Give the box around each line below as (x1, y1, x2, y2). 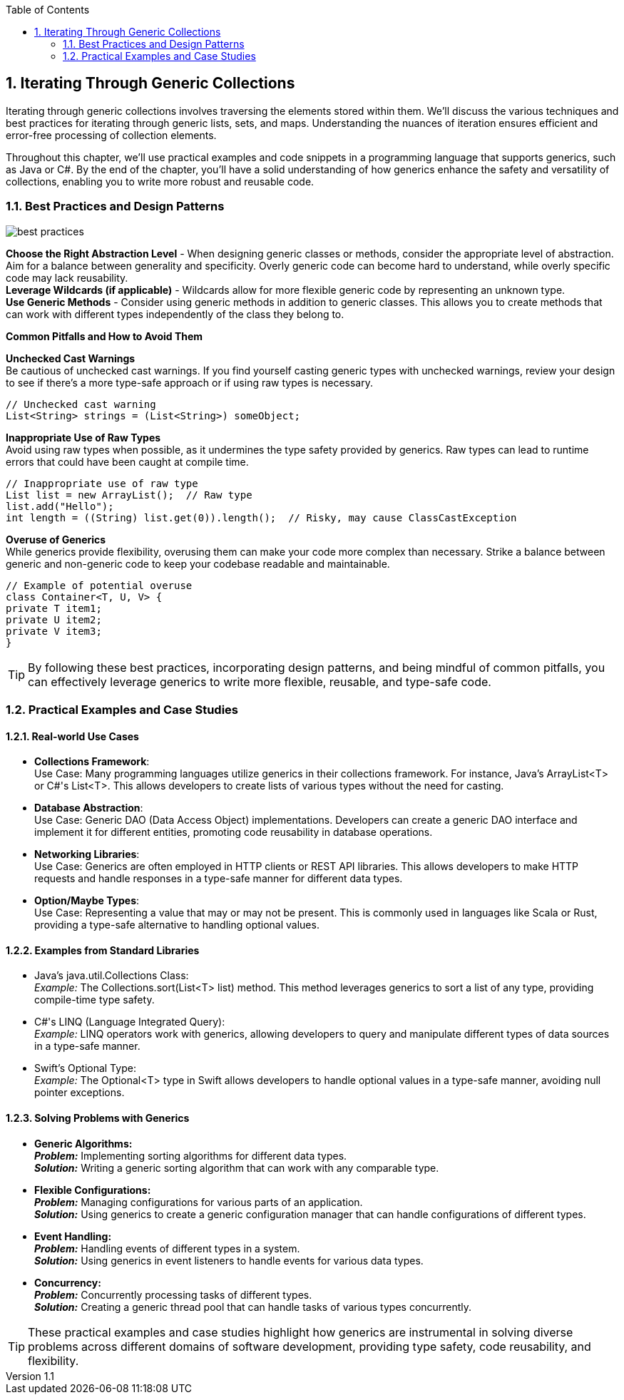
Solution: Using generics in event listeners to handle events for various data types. (34, 1254, 424, 1267)
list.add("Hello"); (6, 500, 114, 512)
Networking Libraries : (34, 848, 140, 861)
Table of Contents (6, 4, 90, 16)
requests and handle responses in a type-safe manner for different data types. (34, 872, 403, 885)
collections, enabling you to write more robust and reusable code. (6, 175, 314, 188)
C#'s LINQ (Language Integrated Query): (34, 1016, 225, 1028)
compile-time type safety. (34, 993, 155, 1006)
